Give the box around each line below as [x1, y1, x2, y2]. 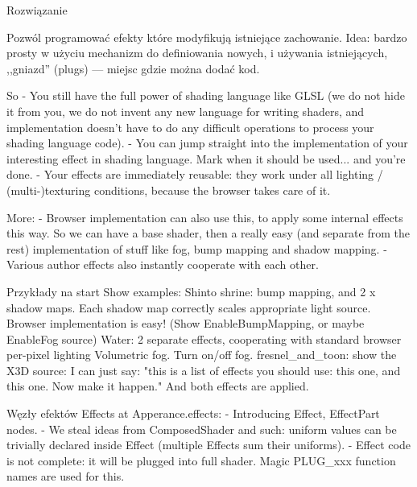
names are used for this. [6, 468, 125, 485]
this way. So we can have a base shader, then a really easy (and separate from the [6, 225, 410, 241]
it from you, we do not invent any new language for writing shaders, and [6, 102, 365, 119]
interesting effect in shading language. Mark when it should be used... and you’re [6, 150, 406, 167]
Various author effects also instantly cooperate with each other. [6, 256, 319, 273]
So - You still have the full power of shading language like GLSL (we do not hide [6, 87, 405, 104]
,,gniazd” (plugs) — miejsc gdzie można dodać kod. [6, 60, 260, 76]
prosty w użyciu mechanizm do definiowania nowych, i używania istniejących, [6, 44, 388, 61]
